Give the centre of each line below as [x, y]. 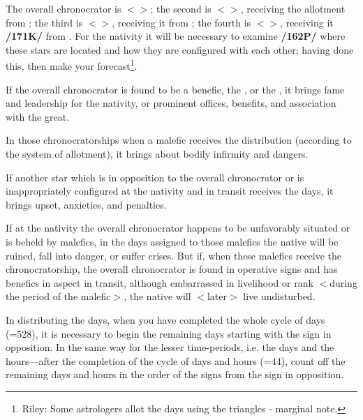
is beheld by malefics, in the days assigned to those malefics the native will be [172, 241]
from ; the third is [44, 22]
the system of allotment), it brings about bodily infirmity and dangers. [157, 153]
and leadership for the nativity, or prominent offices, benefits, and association [171, 103]
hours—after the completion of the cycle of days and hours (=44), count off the [176, 360]
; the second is [181, 8]
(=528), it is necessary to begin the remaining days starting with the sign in [169, 333]
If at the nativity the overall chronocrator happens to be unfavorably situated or [178, 228]
